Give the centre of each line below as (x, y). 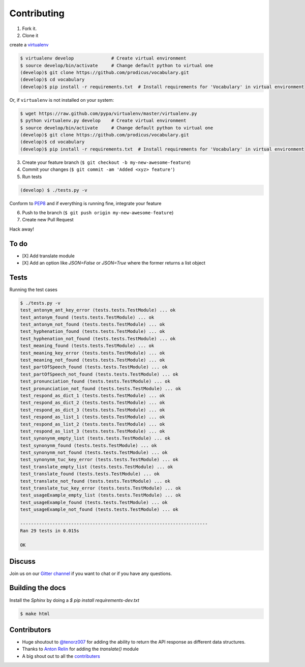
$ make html (35, 614)
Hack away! (22, 229)
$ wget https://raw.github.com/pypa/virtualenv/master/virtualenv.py (109, 113)
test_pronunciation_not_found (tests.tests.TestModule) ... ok (101, 388)
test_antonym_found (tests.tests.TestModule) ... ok (87, 317)
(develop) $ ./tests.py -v (54, 190)
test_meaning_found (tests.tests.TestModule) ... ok (87, 346)
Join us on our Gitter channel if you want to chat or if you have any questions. (91, 573)
